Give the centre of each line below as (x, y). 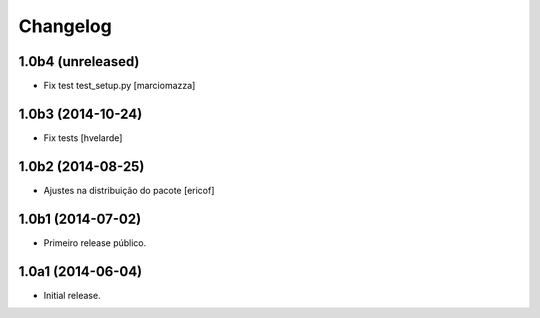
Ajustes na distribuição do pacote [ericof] (129, 190)
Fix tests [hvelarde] (83, 137)
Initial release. (72, 295)
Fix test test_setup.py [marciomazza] (119, 86)
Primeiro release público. (95, 242)
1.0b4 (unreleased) (79, 61)
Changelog (65, 26)
